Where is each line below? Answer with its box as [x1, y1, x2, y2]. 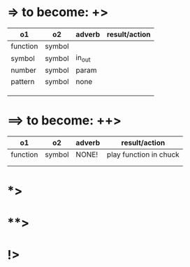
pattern [10, 77, 35, 87]
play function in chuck [107, 150, 180, 159]
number [10, 66, 37, 75]
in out [75, 52, 91, 64]
